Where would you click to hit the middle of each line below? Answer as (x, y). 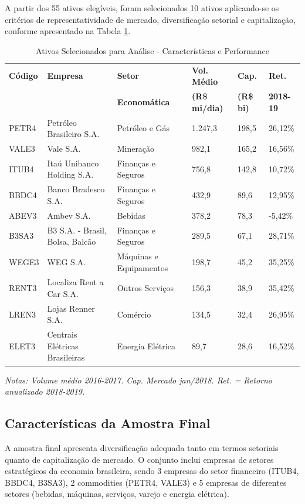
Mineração (136, 148)
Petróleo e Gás (143, 128)
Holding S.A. (70, 174)
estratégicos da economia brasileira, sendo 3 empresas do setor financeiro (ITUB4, (152, 471)
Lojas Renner (71, 308)
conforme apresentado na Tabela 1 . (68, 31)
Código (23, 76)
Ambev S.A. (69, 215)
